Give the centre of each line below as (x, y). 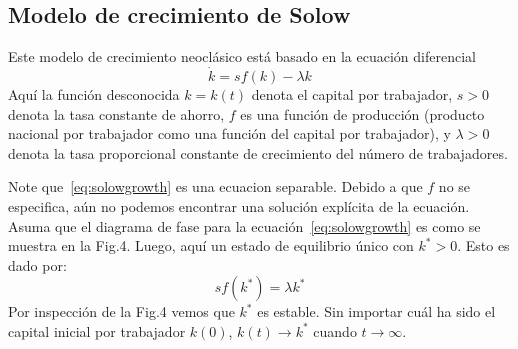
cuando (335, 330)
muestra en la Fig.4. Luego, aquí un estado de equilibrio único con (211, 245)
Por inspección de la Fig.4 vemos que (121, 311)
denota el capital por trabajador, (352, 94)
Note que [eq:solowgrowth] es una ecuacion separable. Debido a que (215, 186)
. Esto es (483, 245)
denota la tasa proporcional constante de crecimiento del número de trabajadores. (258, 152)
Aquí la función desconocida (94, 94)
